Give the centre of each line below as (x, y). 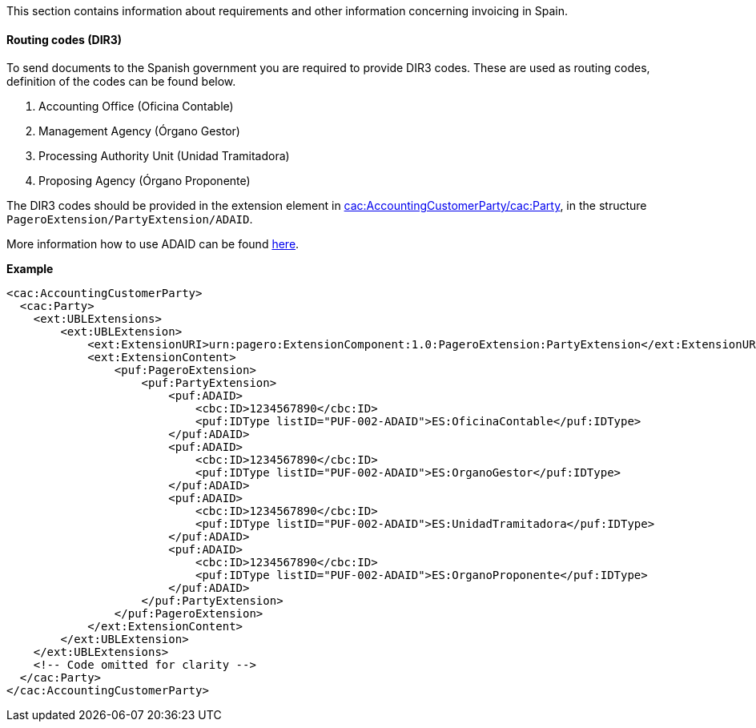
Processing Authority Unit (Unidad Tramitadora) (164, 156)
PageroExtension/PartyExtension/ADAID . (130, 219)
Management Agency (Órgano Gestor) (139, 131)
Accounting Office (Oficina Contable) (136, 107)
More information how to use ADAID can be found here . (153, 244)
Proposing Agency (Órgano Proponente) (145, 181)
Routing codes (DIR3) (64, 39)
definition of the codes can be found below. (121, 82)
